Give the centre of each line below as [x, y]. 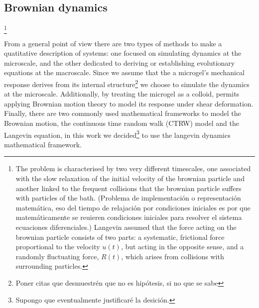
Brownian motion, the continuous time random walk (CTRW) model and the [122, 123]
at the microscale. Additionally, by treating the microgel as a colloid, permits [122, 94]
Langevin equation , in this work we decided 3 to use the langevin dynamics [117, 134]
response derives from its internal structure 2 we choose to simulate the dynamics [127, 83]
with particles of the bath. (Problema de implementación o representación [128, 198]
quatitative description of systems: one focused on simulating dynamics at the [123, 53]
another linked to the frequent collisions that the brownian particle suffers [129, 188]
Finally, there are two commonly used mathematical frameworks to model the [123, 113]
